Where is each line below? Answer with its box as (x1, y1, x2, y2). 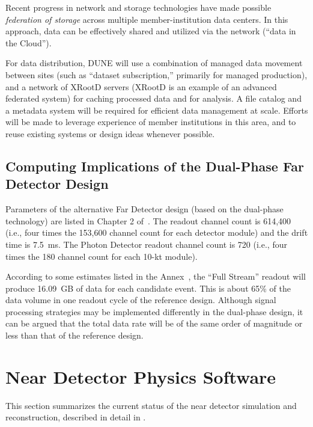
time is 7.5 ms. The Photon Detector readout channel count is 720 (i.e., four (5, 238, 287, 250)
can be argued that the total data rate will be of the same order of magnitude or (5, 317, 303, 330)
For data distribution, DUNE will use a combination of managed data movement (5, 57, 303, 69)
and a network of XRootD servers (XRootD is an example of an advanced (5, 80, 277, 93)
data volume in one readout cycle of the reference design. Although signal (5, 293, 276, 306)
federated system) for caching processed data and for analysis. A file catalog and (5, 92, 302, 105)
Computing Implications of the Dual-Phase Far (5, 156, 304, 175)
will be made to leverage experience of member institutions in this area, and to (5, 115, 296, 128)
